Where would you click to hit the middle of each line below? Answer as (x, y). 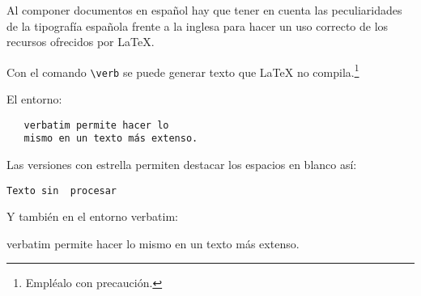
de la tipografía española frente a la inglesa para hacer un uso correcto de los (198, 25)
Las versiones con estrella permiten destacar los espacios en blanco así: (182, 164)
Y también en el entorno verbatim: (93, 216)
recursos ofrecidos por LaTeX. (81, 42)
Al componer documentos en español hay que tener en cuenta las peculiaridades (204, 10)
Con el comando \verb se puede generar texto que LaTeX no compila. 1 (183, 70)
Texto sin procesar (62, 190)
